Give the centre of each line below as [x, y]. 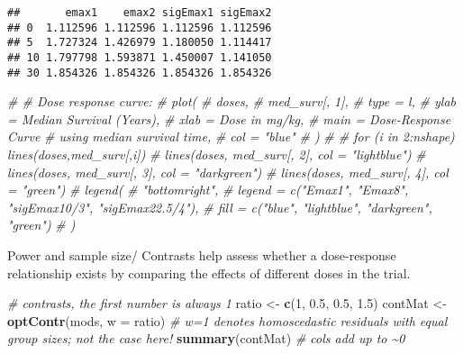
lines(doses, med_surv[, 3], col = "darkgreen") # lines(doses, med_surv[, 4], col [228, 172]
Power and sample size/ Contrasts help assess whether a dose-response [202, 255]
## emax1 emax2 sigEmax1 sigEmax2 [140, 13]
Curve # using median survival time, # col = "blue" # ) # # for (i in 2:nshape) [231, 136]
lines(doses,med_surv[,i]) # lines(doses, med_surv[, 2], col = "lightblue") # [217, 154]
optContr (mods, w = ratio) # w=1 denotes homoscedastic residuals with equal [227, 320]
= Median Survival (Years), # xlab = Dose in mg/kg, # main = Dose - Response [229, 118]
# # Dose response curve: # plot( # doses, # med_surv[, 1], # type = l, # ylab [231, 101]
